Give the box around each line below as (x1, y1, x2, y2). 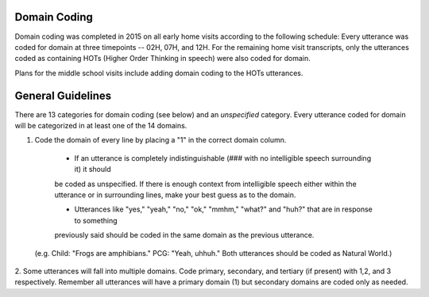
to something (74, 215, 118, 225)
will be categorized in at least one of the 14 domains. (14, 120, 187, 130)
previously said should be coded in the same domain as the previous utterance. (54, 230, 315, 240)
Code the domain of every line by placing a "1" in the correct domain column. (34, 135, 287, 145)
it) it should (74, 165, 111, 174)
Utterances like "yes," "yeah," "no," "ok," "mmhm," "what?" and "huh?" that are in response (74, 204, 373, 214)
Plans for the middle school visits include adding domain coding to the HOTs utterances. (14, 68, 303, 78)
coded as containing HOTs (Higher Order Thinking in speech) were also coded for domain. (14, 54, 311, 63)
